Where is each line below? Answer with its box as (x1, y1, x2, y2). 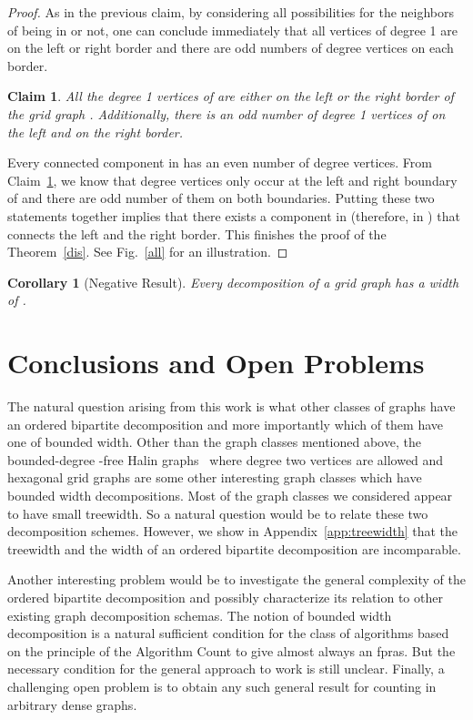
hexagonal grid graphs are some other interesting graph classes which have (7, 468, 422, 487)
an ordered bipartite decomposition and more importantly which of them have (7, 414, 444, 433)
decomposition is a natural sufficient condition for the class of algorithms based (7, 624, 449, 643)
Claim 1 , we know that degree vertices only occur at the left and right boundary (7, 170, 458, 189)
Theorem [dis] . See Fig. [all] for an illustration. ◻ (7, 242, 288, 261)
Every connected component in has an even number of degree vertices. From (7, 153, 432, 172)
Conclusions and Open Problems (7, 344, 425, 381)
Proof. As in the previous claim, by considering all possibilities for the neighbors (7, 3, 455, 21)
